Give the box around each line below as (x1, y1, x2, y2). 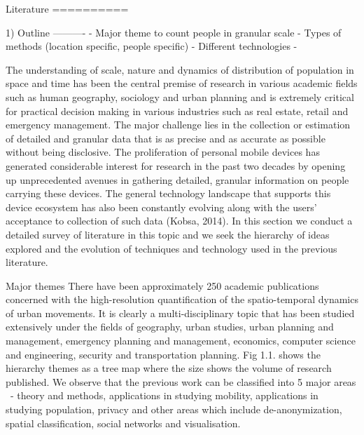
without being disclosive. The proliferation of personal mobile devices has (6, 145, 320, 159)
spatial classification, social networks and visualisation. (6, 415, 241, 430)
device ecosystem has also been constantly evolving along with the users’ (6, 199, 317, 214)
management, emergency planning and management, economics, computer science (6, 333, 356, 348)
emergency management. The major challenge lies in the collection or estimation (6, 117, 351, 132)
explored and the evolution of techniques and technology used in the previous (6, 241, 337, 255)
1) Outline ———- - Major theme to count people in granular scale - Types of (6, 25, 342, 39)
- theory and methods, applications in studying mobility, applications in (10, 388, 318, 403)
